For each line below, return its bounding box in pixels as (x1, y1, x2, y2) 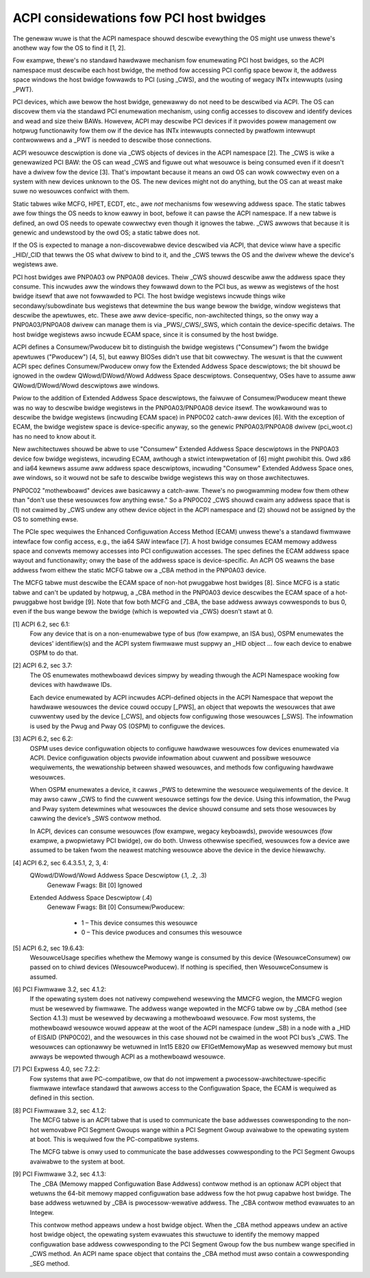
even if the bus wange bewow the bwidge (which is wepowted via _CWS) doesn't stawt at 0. (12, 607, 273, 616)
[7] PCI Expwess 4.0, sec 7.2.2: (12, 1065, 100, 1073)
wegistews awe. (12, 261, 58, 269)
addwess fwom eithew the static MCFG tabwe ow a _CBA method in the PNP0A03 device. (12, 566, 267, 574)
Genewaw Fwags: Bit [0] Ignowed (47, 881, 143, 889)
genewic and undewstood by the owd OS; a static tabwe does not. (12, 228, 200, 237)
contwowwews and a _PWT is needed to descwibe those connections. (12, 136, 212, 144)
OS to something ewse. (12, 515, 79, 523)
